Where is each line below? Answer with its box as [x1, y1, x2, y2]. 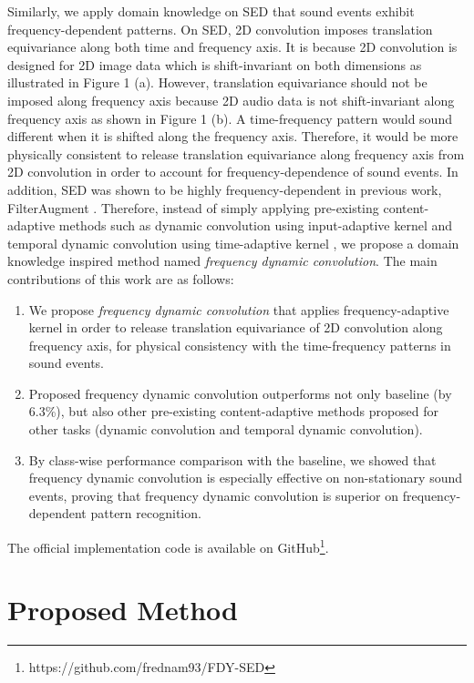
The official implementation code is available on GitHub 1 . [7, 535, 329, 556]
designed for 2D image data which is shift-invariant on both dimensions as [7, 55, 422, 74]
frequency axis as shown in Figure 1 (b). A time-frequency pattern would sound [7, 108, 452, 127]
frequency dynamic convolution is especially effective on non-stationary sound [28, 468, 463, 487]
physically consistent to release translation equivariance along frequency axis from [7, 144, 465, 163]
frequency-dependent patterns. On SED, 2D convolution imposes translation [7, 19, 433, 38]
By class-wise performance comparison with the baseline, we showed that [28, 450, 437, 469]
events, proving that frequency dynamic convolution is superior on [28, 485, 399, 505]
